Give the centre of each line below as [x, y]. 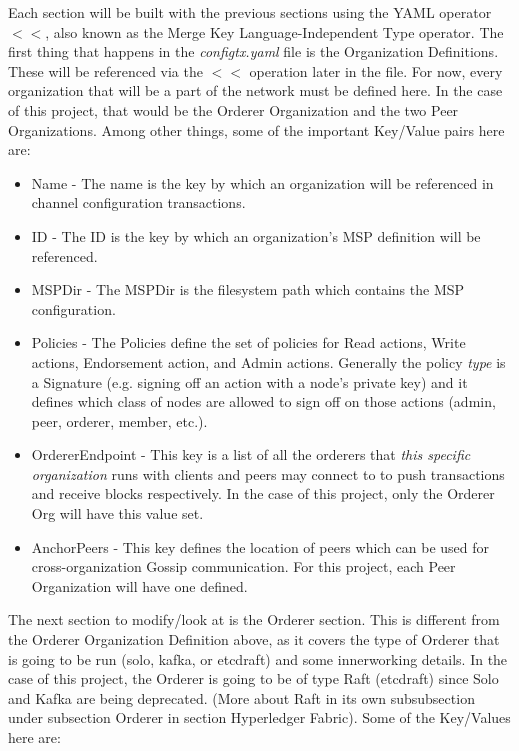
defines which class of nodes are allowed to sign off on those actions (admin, [263, 401]
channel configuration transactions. [138, 202]
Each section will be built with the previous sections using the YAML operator [250, 12]
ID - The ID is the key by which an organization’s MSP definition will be [256, 235]
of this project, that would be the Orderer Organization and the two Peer [233, 109]
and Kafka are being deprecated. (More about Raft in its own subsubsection [241, 697]
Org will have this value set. [117, 513]
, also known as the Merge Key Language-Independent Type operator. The [274, 31]
